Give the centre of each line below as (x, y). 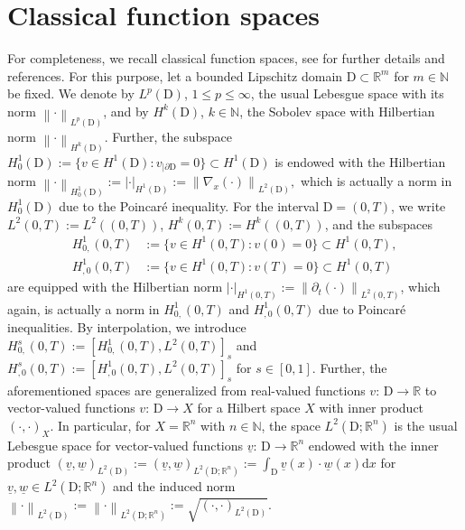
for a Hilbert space (249, 408)
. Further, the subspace (168, 136)
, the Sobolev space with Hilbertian (337, 111)
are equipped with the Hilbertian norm (115, 287)
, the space (291, 425)
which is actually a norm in (376, 181)
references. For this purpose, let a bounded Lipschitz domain (175, 75)
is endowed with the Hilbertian (360, 161)
